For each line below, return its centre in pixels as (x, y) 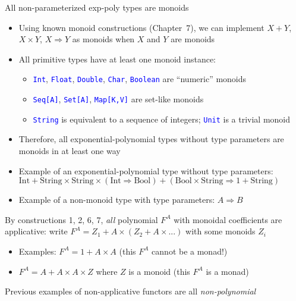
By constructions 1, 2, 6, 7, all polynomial (81, 219)
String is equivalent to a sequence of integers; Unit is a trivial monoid (162, 119)
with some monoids (221, 231)
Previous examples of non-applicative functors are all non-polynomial (130, 291)
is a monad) (227, 271)
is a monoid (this (159, 271)
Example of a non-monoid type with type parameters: (117, 200)
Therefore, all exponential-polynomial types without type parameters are (151, 139)
